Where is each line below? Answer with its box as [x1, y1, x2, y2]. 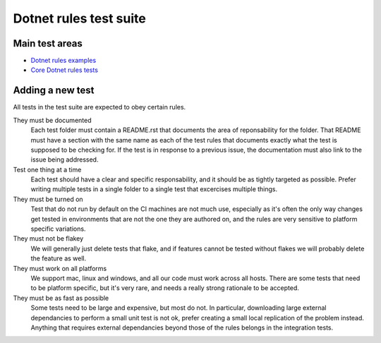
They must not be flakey [13, 234, 84, 243]
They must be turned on [13, 195, 84, 203]
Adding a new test [13, 85, 95, 97]
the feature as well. [30, 254, 87, 263]
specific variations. [30, 224, 86, 233]
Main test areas [13, 37, 83, 49]
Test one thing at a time [13, 165, 82, 174]
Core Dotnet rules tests [30, 66, 99, 74]
